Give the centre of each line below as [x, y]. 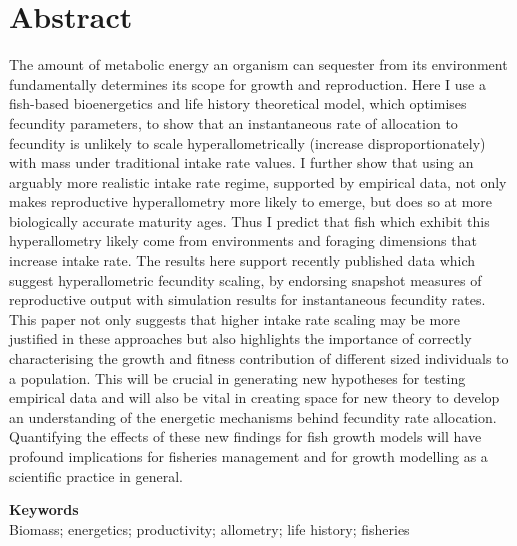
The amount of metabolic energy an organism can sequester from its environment [258, 64]
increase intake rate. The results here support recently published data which [242, 260]
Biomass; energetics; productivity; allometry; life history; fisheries [209, 528]
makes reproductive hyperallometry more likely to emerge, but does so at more [251, 201]
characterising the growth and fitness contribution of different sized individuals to [259, 358]
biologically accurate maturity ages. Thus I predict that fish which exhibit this [249, 220]
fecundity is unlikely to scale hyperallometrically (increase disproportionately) [247, 142]
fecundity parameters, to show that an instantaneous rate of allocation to [233, 122]
